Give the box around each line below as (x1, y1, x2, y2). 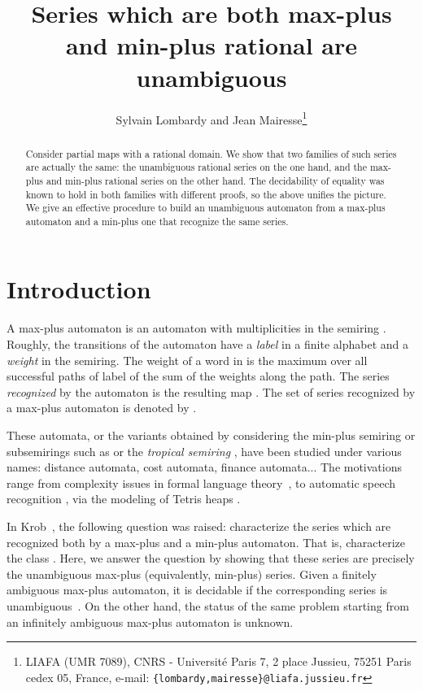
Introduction (7, 272, 151, 306)
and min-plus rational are (65, 28, 358, 62)
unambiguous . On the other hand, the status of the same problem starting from (7, 597, 409, 614)
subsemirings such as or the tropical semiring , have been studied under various (7, 442, 402, 459)
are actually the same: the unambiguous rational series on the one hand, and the (25, 160, 367, 174)
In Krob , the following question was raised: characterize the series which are (7, 517, 391, 534)
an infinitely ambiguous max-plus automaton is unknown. (7, 613, 294, 630)
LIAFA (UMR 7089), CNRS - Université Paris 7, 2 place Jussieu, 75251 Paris (25, 653, 412, 670)
